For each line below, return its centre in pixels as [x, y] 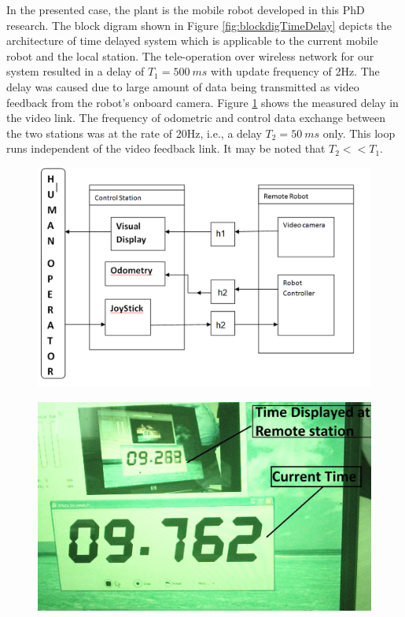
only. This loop [359, 133]
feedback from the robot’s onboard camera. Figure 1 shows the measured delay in [202, 102]
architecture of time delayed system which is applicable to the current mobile [192, 41]
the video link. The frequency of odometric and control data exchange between [196, 118]
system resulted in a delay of [75, 71]
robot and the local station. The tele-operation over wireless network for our [190, 55]
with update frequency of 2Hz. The [295, 71]
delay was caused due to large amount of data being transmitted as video [183, 86]
